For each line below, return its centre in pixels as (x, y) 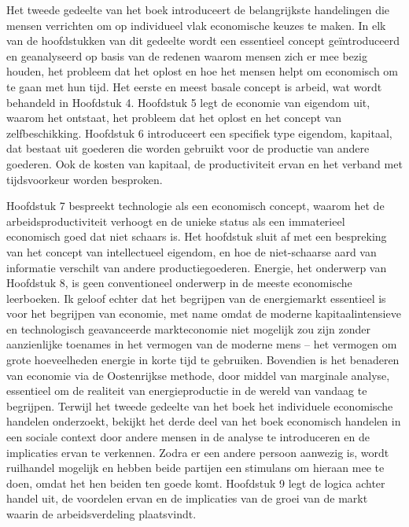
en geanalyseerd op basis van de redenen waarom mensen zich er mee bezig (187, 55)
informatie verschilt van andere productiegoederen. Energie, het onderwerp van (197, 267)
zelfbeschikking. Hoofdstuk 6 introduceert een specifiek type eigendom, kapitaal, (199, 133)
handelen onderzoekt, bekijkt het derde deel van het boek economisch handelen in (204, 421)
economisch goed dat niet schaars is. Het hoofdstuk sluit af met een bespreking (197, 236)
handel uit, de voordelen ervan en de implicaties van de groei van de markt (187, 498)
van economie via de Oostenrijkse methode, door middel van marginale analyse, (198, 375)
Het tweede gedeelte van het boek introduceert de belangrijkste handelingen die (198, 9)
